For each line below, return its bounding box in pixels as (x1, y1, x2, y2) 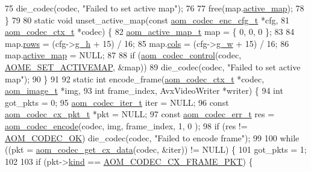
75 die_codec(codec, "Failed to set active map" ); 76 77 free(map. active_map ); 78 (5, 2, 304, 14)
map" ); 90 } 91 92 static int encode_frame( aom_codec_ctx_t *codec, (5, 72, 265, 85)
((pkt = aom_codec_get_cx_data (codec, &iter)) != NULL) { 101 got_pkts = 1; (5, 143, 307, 156)
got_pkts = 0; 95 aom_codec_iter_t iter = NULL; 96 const (5, 96, 229, 108)
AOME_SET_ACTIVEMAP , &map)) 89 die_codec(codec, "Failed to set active (5, 60, 301, 73)
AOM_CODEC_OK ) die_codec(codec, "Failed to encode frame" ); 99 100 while (5, 131, 300, 144)
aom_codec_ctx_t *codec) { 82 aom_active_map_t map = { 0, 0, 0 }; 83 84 (5, 25, 295, 38)
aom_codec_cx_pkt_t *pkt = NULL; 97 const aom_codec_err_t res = (5, 108, 275, 120)
